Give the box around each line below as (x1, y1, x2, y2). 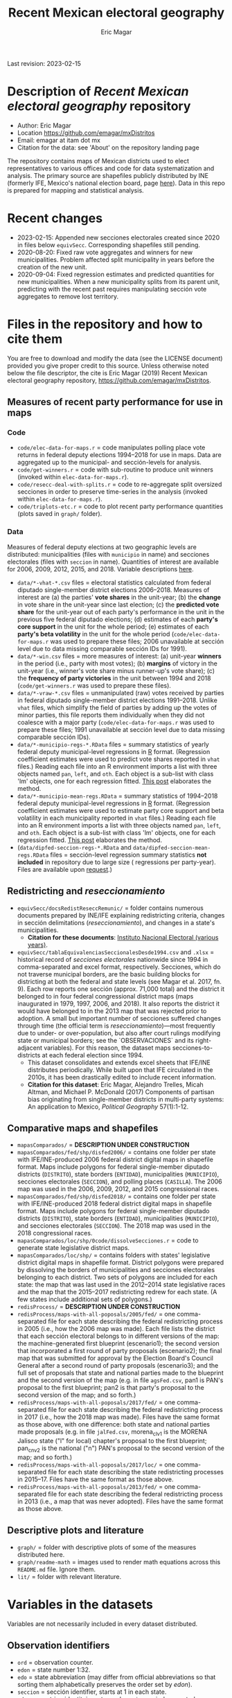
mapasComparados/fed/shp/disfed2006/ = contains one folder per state (17, 1148, 216, 1156)
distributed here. (17, 1550, 65, 1559)
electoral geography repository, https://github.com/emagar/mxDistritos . (7, 376, 211, 384)
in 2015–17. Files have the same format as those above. (17, 1475, 174, 1483)
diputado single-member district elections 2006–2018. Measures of (17, 585, 210, 593)
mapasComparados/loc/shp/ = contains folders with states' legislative (17, 1251, 211, 1260)
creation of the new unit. (17, 262, 88, 271)
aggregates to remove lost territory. (17, 292, 119, 301)
